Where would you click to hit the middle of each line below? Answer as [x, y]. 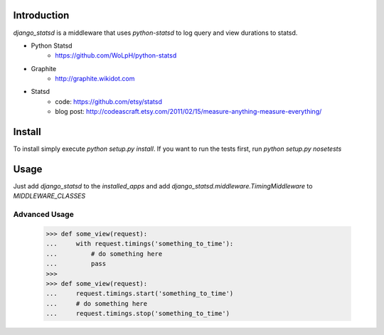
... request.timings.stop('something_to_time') [138, 314]
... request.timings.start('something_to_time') [140, 294]
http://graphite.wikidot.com [95, 79]
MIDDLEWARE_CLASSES [49, 196]
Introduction [41, 15]
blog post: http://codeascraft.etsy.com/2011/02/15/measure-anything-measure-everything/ [188, 112]
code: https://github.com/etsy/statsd [109, 101]
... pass [76, 264]
